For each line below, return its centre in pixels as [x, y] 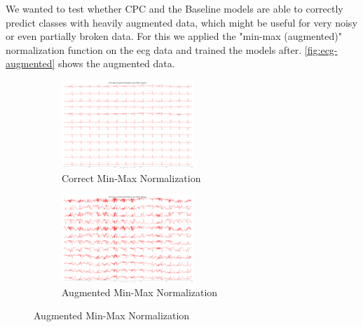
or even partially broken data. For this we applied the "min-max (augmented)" [174, 36]
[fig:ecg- [321, 49]
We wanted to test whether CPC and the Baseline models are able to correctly [174, 8]
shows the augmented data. [117, 63]
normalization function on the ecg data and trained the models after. [154, 49]
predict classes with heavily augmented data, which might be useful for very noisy [181, 22]
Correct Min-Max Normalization [131, 178]
